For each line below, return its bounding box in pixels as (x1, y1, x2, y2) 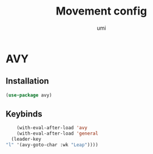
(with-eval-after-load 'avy (16, 125, 87, 131)
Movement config (56, 4, 147, 18)
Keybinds (5, 109, 43, 119)
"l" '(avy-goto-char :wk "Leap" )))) (5, 142, 98, 148)
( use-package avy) (5, 92, 52, 98)
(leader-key (11, 136, 42, 142)
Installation (5, 76, 49, 86)
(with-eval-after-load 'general (16, 130, 98, 137)
